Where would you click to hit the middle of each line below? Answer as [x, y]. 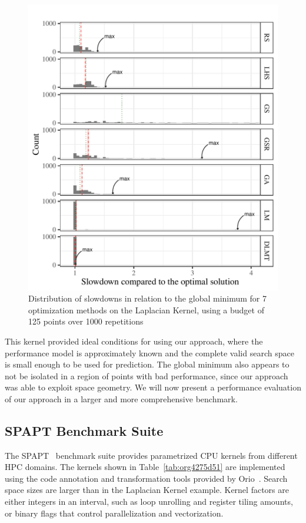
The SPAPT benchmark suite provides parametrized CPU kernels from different [151, 455]
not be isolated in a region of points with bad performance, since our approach [147, 375]
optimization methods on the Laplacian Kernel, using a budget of [146, 310]
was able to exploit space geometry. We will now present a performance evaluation [153, 387]
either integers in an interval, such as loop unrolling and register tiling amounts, [149, 502]
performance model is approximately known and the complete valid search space [149, 352]
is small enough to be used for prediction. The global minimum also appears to [147, 364]
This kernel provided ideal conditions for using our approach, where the [134, 341]
